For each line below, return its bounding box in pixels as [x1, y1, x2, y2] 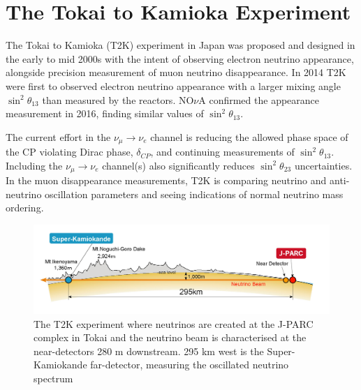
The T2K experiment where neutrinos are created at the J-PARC [34, 316, 314, 331]
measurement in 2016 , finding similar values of [6, 106, 204, 121]
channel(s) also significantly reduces [102, 158, 255, 172]
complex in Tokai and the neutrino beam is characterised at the [34, 330, 307, 345]
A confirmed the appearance [198, 92, 320, 107]
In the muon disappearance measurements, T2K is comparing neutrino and [6, 173, 327, 188]
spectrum [34, 370, 73, 385]
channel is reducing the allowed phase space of [150, 129, 348, 144]
